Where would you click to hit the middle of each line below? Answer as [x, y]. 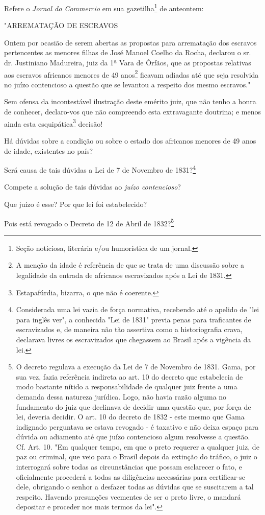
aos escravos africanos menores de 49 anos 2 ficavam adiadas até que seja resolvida [131, 74]
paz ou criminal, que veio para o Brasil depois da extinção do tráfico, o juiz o [137, 457]
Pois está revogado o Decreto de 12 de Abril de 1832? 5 [89, 222]
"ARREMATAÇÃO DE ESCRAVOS [61, 25]
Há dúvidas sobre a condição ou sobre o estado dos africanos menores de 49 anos [130, 140]
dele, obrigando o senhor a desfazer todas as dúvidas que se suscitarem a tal [135, 487]
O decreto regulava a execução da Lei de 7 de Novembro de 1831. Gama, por [136, 367]
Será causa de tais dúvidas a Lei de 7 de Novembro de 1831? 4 [100, 169]
